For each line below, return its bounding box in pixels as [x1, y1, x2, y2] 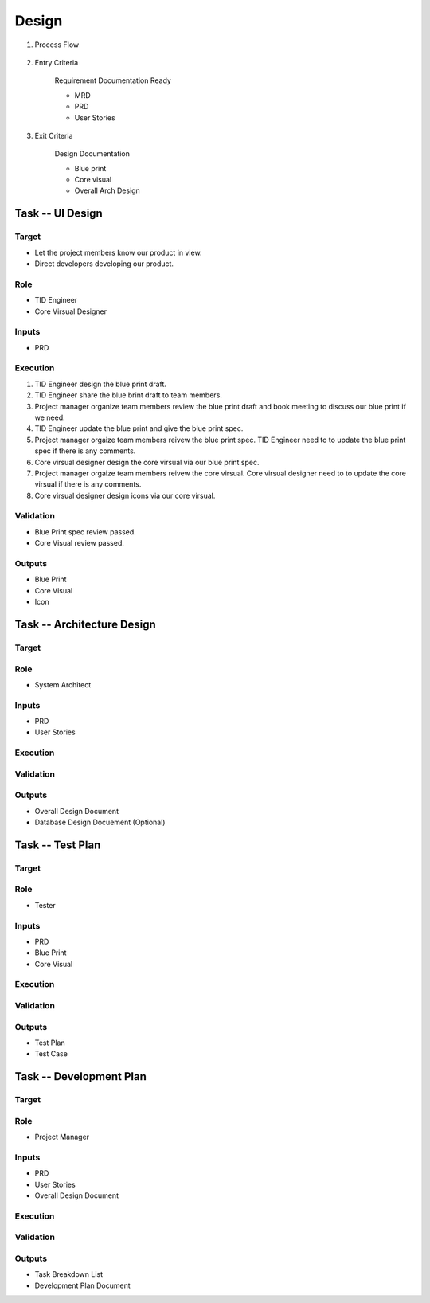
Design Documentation [54, 149, 131, 158]
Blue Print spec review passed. [34, 526, 137, 537]
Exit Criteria [34, 131, 73, 140]
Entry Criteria [34, 57, 79, 67]
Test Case [34, 1049, 68, 1058]
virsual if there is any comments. [34, 479, 142, 489]
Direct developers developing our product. [34, 259, 174, 268]
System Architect [34, 679, 92, 689]
